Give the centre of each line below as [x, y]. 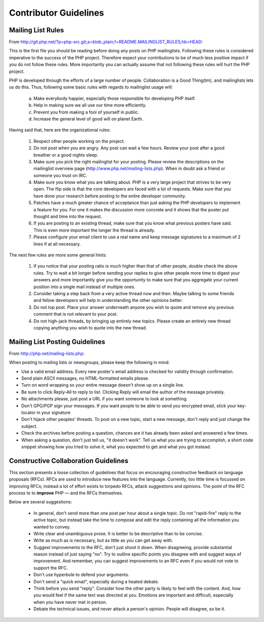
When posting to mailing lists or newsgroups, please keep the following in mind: [89, 363]
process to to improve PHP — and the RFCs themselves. [66, 493]
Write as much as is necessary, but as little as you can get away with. [103, 540]
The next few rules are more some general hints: [58, 255]
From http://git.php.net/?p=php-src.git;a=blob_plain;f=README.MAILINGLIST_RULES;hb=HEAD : [106, 42]
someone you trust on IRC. [60, 175]
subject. [29, 426]
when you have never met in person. [70, 602]
